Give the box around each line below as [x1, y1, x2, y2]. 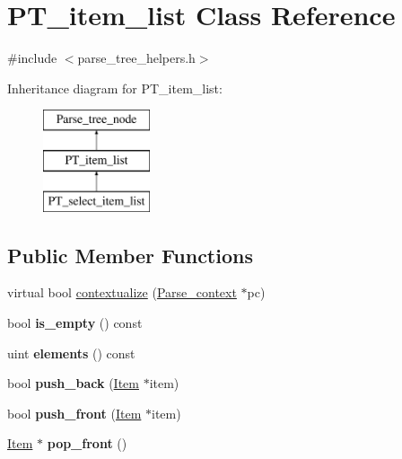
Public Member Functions [7, 241, 253, 269]
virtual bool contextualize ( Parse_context [7, 283, 237, 302]
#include [7, 49, 57, 67]
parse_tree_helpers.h [77, 49, 196, 67]
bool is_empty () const [7, 313, 143, 332]
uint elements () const [7, 343, 135, 362]
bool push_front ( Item [7, 403, 142, 422]
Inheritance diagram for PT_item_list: [7, 78, 223, 97]
